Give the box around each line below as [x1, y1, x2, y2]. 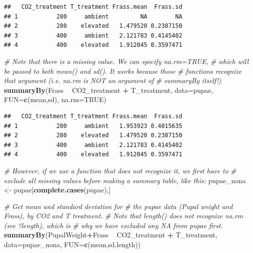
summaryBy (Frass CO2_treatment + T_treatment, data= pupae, [4, 84, 213, 95]
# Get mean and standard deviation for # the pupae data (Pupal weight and [4, 201, 233, 211]
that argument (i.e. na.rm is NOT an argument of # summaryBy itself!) [4, 75, 222, 85]
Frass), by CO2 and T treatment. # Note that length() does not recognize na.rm [4, 211, 243, 221]
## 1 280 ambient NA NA [4, 13, 183, 20]
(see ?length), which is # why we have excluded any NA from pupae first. [4, 220, 223, 230]
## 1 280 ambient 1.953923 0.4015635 [4, 122, 183, 129]
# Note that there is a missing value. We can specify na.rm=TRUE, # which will [4, 56, 249, 66]
